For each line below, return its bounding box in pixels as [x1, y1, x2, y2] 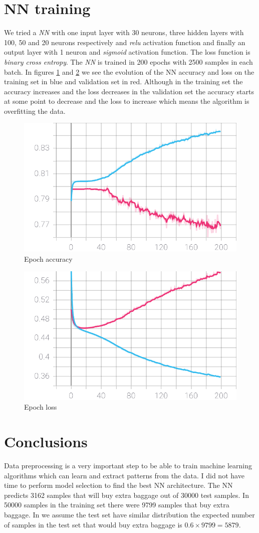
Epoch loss [24, 402, 57, 412]
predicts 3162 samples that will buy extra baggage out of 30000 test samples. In [4, 489, 249, 500]
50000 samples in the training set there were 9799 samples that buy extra [4, 499, 229, 510]
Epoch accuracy [24, 254, 73, 264]
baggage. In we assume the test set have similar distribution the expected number [4, 509, 255, 519]
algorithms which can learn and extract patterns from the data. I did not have [4, 470, 244, 480]
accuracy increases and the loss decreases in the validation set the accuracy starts [4, 86, 254, 96]
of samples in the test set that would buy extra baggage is [4, 519, 182, 529]
